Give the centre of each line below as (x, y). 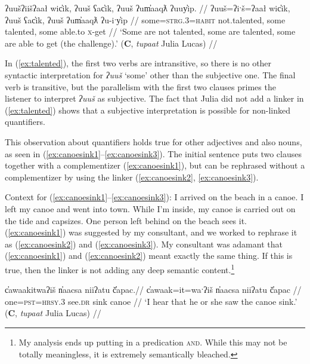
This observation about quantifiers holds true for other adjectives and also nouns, (154, 141)
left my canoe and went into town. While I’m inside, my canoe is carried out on (150, 208)
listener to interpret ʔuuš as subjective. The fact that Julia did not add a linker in (154, 98)
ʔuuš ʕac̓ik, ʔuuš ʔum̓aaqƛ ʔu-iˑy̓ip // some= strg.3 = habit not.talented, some (145, 19)
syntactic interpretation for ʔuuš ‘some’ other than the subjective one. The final (150, 74)
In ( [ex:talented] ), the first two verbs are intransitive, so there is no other (138, 63)
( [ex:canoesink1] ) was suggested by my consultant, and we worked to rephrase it (151, 232)
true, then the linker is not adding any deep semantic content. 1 (120, 268)
